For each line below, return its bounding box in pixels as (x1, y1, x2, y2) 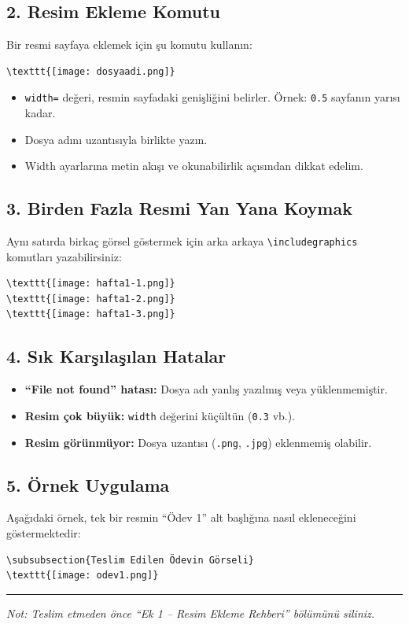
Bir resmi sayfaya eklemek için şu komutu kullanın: (6, 36, 252, 53)
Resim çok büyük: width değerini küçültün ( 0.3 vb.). (24, 407, 296, 423)
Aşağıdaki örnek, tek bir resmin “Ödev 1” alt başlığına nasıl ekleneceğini (6, 509, 356, 526)
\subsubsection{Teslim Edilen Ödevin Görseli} (6, 554, 254, 566)
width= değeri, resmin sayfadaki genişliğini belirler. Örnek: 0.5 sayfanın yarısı (24, 89, 400, 105)
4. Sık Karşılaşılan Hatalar (6, 344, 227, 368)
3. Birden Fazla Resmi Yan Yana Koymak (6, 196, 352, 220)
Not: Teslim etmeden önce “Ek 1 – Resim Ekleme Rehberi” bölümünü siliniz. (6, 604, 375, 621)
